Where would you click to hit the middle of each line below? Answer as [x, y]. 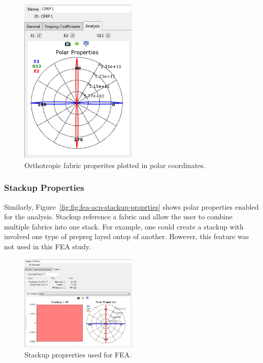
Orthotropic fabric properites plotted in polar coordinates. [115, 165]
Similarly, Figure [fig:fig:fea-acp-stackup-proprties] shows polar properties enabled [131, 206]
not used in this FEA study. [47, 246]
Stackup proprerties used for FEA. [78, 354]
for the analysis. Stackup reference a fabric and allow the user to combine [118, 217]
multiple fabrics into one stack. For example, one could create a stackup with [124, 226]
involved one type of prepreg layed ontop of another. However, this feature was [127, 236]
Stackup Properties [44, 188]
